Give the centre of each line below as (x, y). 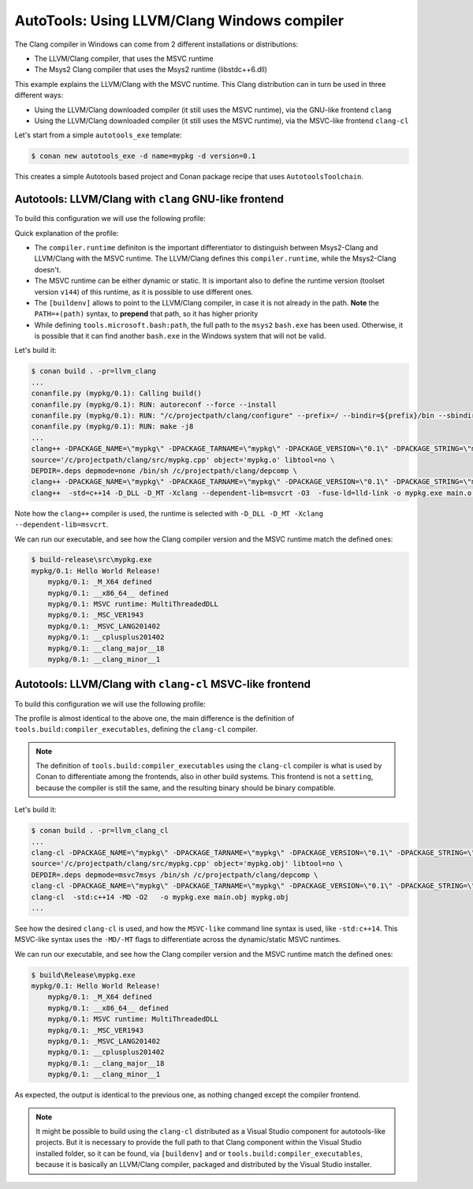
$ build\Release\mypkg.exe (83, 975)
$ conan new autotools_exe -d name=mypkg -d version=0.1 (143, 156)
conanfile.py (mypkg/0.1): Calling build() (117, 394)
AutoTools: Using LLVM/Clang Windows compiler (179, 21)
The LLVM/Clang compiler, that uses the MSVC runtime (124, 58)
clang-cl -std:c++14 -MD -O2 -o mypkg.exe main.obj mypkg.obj (160, 897)
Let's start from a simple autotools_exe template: (98, 135)
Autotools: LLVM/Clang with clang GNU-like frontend (149, 199)
